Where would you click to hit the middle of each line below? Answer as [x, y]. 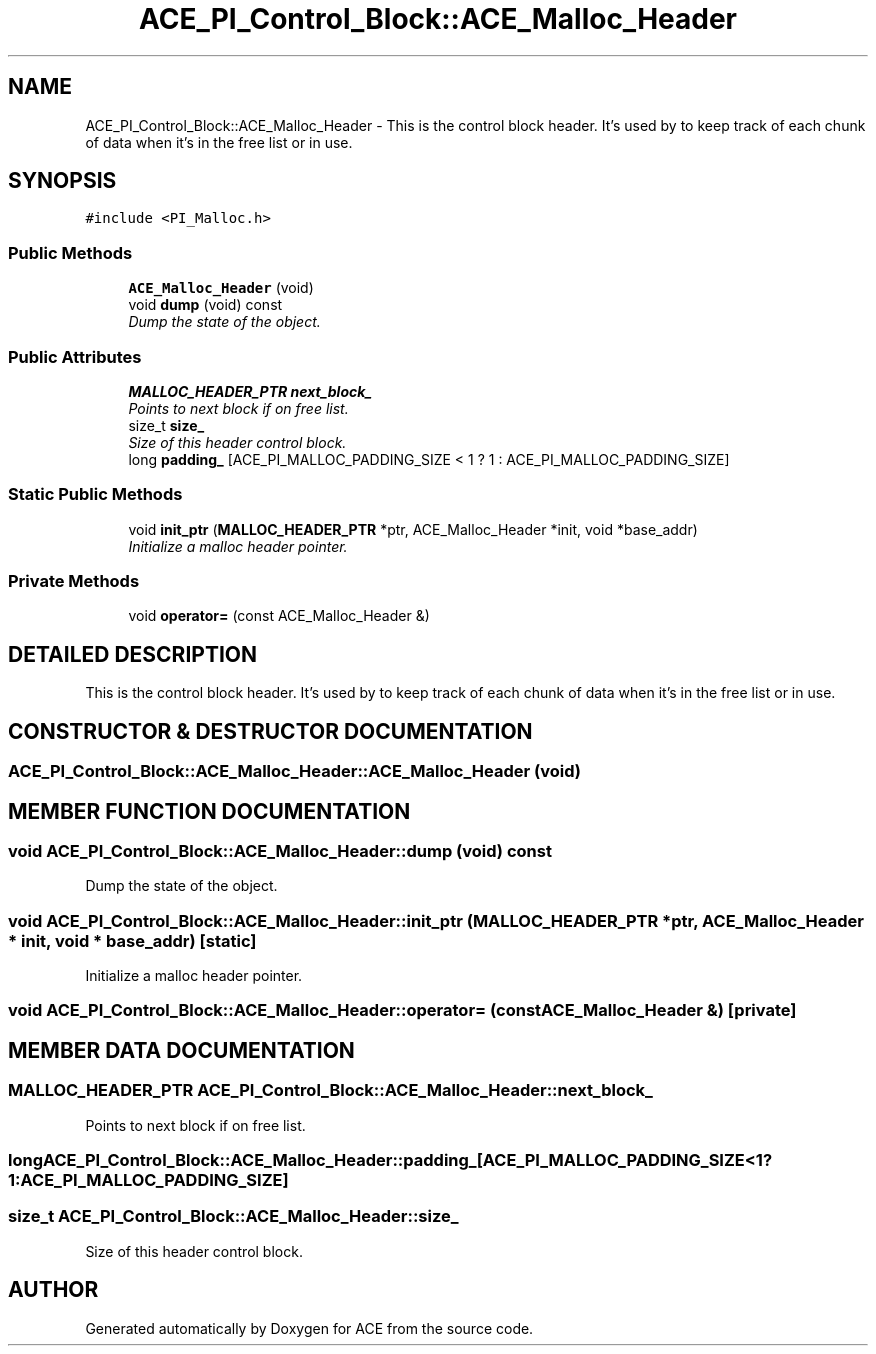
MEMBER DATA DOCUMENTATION [181, 1050]
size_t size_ [166, 425]
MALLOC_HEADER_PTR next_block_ [250, 391]
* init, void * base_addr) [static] [132, 940]
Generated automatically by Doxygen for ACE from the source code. [309, 1328]
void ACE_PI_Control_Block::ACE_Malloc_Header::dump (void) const [280, 850]
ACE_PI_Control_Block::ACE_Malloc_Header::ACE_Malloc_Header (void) [294, 771]
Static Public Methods [95, 494]
